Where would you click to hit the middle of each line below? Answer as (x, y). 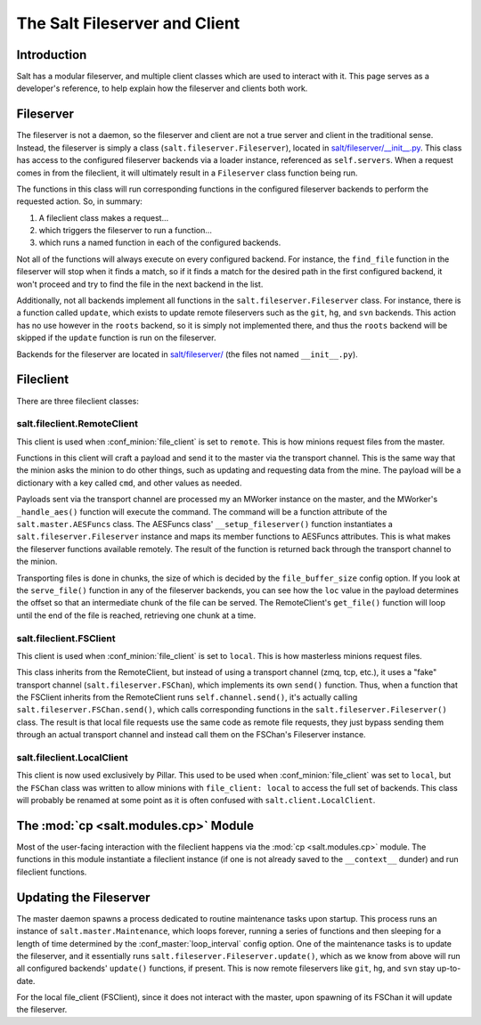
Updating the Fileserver (83, 897)
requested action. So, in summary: (79, 201)
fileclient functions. (52, 872)
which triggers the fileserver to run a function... (126, 231)
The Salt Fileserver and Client (128, 23)
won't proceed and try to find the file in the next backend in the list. (140, 284)
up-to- (449, 968)
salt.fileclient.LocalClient (72, 757)
